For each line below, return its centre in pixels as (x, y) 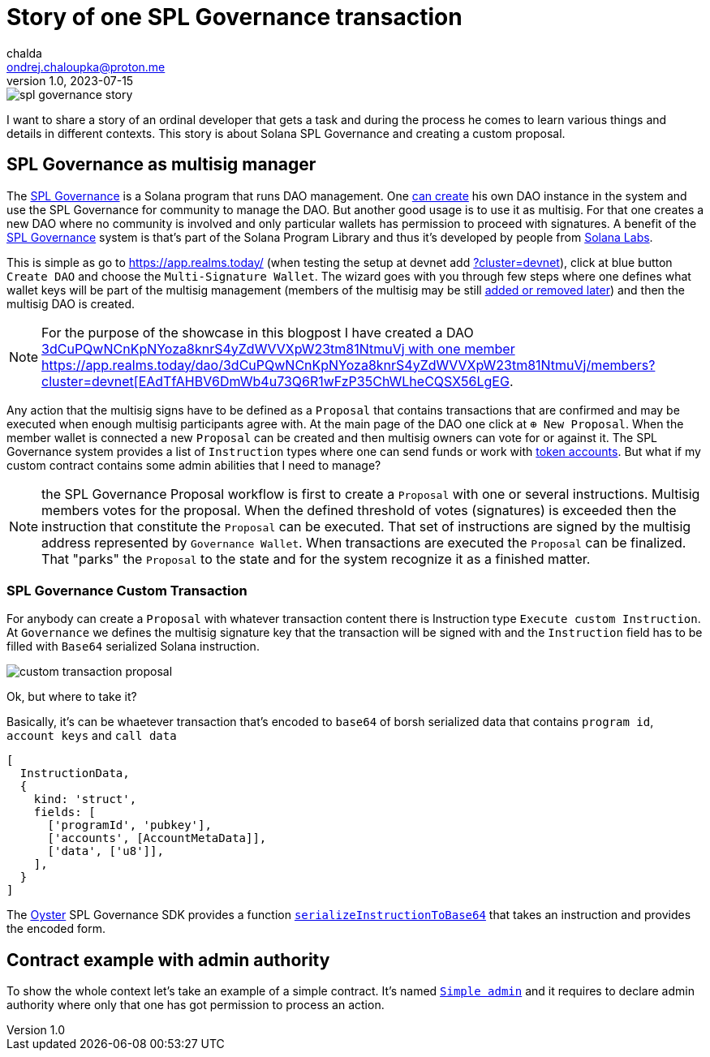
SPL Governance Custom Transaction (127, 590)
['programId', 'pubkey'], (129, 825)
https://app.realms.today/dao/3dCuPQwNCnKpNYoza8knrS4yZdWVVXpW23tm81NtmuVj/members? (349, 365)
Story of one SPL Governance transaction (235, 17)
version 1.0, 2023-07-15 (70, 80)
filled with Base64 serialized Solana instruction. (133, 647)
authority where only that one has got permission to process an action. (196, 1005)
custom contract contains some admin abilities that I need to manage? (194, 465)
